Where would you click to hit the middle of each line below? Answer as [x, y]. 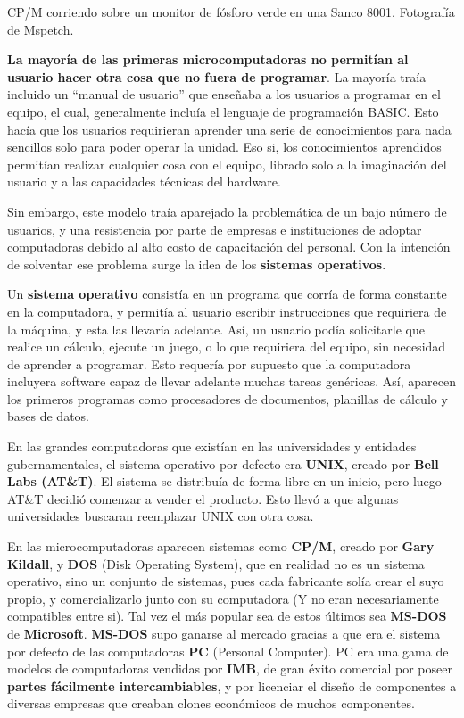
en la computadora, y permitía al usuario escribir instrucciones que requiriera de [227, 311]
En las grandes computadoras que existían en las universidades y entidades [212, 446]
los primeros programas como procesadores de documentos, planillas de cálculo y [228, 398]
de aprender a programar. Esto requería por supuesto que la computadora [209, 363]
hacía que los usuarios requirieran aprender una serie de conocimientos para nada [229, 129]
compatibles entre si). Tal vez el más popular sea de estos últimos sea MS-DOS [227, 616]
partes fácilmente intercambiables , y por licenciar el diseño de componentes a [232, 685]
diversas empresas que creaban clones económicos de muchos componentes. [211, 703]
